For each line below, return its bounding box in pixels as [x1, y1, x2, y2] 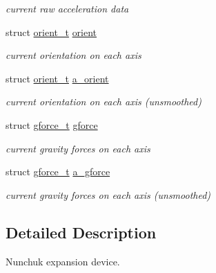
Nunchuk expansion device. [6, 254, 120, 268]
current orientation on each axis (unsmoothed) [6, 94, 202, 109]
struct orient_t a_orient [6, 71, 109, 85]
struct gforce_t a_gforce [6, 164, 110, 179]
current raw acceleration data [6, 1, 129, 15]
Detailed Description [6, 221, 157, 243]
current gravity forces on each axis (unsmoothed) [6, 187, 211, 202]
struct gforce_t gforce [6, 117, 98, 132]
